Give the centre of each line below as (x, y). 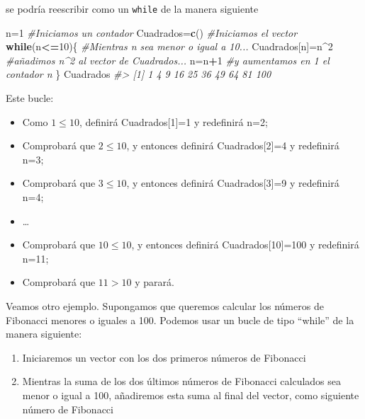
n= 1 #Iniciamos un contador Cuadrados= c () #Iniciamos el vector (152, 32)
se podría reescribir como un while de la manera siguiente (132, 8)
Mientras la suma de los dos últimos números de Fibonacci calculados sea (182, 381)
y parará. (155, 282)
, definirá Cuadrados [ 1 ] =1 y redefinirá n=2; (173, 121)
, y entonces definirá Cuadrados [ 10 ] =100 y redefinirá (245, 245)
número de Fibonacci (68, 409)
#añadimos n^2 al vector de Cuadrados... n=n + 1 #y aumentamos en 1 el (168, 60)
